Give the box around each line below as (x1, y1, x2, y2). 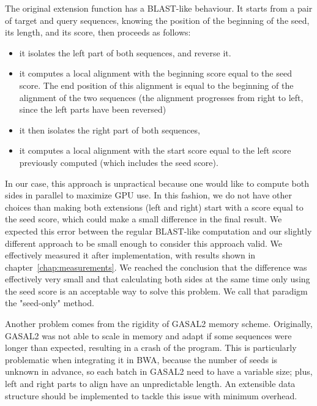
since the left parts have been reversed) (19, 103, 166, 116)
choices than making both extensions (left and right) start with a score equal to (5, 200, 304, 213)
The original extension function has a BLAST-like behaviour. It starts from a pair (5, 2, 313, 14)
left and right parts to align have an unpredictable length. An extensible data (5, 377, 296, 390)
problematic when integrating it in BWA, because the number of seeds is (5, 353, 278, 366)
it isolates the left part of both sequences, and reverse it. (19, 46, 231, 59)
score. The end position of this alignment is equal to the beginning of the (19, 78, 294, 91)
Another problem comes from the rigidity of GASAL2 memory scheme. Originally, (5, 317, 313, 330)
